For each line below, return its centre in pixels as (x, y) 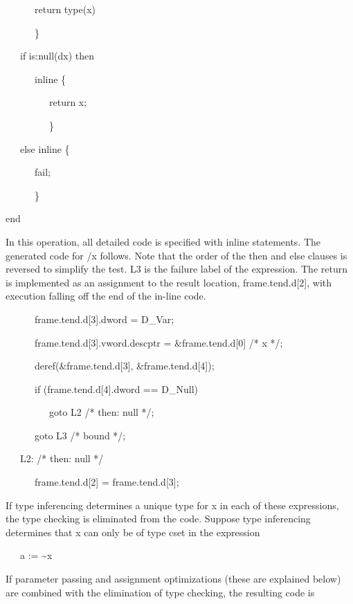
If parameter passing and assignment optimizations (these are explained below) (173, 579)
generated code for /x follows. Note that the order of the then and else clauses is (176, 255)
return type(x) (65, 9)
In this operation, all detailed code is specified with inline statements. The (163, 241)
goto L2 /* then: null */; (101, 412)
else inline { (45, 148)
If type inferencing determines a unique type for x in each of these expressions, (172, 505)
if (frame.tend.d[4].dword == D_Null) (116, 388)
